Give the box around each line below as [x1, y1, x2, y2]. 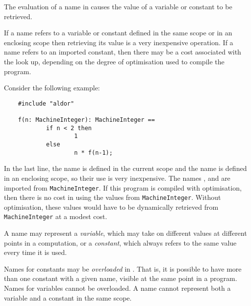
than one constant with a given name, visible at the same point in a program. [4, 273, 237, 283]
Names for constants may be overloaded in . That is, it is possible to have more [4, 263, 242, 274]
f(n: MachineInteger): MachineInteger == [18, 116, 155, 124]
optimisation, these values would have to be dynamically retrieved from [4, 201, 219, 212]
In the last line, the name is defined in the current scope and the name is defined [4, 163, 247, 173]
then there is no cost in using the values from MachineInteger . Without [4, 192, 221, 202]
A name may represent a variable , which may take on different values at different [4, 228, 247, 238]
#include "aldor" [18, 100, 75, 107]
